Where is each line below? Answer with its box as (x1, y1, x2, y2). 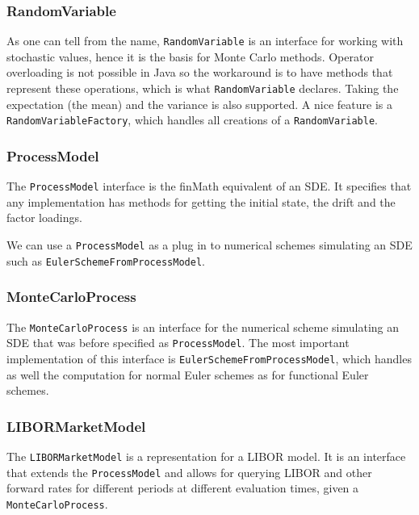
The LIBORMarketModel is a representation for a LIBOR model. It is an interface (6, 447, 406, 464)
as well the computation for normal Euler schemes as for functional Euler (6, 366, 369, 383)
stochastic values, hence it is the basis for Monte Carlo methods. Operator (6, 48, 374, 65)
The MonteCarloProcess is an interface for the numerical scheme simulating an (6, 318, 400, 335)
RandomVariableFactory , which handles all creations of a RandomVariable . (6, 111, 379, 128)
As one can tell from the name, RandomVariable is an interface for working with (6, 32, 404, 49)
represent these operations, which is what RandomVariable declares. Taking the (6, 80, 399, 97)
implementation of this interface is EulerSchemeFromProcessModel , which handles (6, 350, 412, 366)
